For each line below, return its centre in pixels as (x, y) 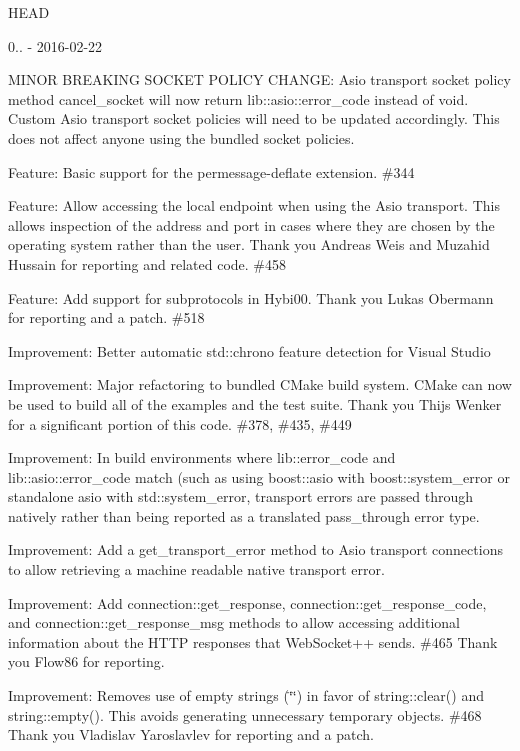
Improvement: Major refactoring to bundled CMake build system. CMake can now (260, 384)
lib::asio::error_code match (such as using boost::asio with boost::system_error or (259, 476)
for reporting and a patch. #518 (106, 317)
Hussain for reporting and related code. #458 (147, 263)
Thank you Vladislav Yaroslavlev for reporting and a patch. (191, 734)
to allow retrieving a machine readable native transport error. (196, 569)
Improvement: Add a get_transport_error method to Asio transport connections (255, 549)
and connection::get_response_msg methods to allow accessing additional (234, 622)
